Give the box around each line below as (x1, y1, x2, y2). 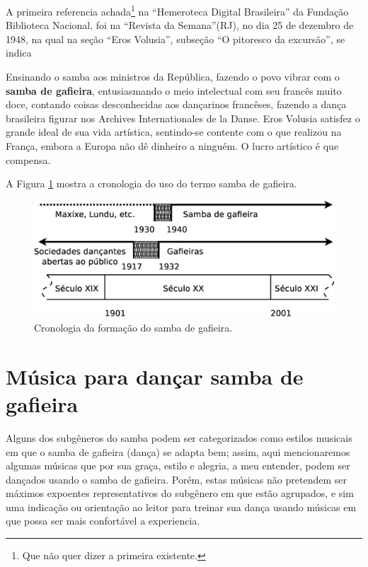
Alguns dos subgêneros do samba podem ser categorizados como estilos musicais (6, 430, 352, 445)
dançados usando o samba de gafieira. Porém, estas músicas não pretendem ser (6, 472, 347, 486)
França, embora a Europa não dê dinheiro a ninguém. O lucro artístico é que (6, 139, 339, 153)
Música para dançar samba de (6, 361, 304, 390)
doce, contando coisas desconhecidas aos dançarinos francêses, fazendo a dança (6, 97, 347, 112)
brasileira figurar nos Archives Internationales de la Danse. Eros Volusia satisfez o (6, 110, 360, 125)
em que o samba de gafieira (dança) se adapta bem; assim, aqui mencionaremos (6, 444, 350, 459)
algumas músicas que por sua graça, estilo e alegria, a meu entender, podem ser (6, 458, 350, 473)
